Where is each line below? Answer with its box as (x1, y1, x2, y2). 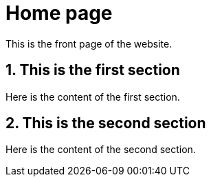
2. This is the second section (5, 114, 206, 132)
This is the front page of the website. (5, 37, 173, 50)
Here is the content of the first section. (5, 90, 180, 103)
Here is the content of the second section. (5, 143, 196, 156)
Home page (5, 1, 113, 25)
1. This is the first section (5, 61, 180, 79)
